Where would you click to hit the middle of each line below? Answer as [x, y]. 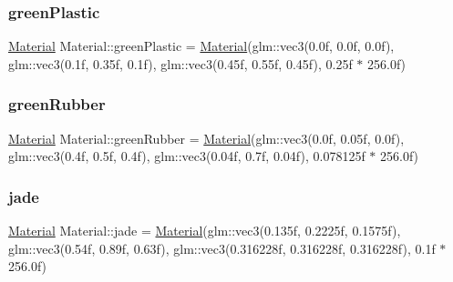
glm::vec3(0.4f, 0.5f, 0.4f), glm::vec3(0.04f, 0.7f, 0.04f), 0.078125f [187, 156]
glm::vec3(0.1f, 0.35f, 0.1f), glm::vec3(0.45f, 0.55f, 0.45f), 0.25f [180, 63]
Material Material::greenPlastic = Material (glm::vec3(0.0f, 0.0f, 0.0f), [201, 46]
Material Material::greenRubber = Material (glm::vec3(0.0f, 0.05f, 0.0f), [206, 138]
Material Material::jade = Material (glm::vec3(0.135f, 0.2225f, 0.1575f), [205, 231]
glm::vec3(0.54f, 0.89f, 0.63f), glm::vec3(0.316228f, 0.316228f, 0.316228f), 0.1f [222, 248]
